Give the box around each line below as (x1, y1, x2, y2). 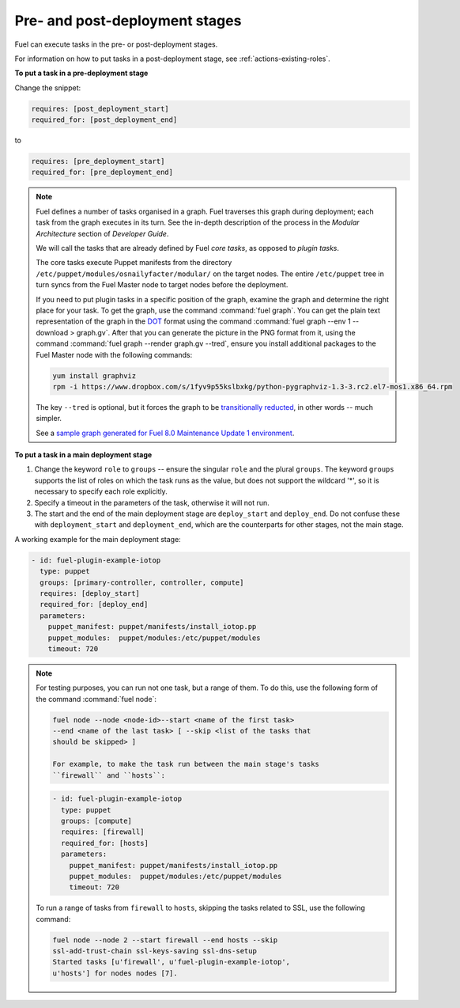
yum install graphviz (52, 371, 137, 380)
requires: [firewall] (60, 828, 145, 836)
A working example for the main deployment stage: (14, 534, 181, 544)
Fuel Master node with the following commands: (36, 350, 193, 359)
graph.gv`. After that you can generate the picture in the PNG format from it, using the (76, 328, 356, 337)
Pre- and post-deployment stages (14, 12, 242, 29)
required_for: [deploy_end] (40, 600, 149, 609)
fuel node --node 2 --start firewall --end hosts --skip (52, 935, 278, 945)
